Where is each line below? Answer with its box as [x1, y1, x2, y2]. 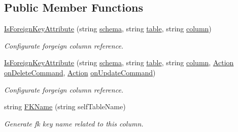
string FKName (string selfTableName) [4, 101, 126, 112]
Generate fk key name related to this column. [4, 118, 144, 128]
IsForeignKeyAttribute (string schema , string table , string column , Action [4, 57, 234, 68]
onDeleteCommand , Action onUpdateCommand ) [4, 67, 156, 77]
